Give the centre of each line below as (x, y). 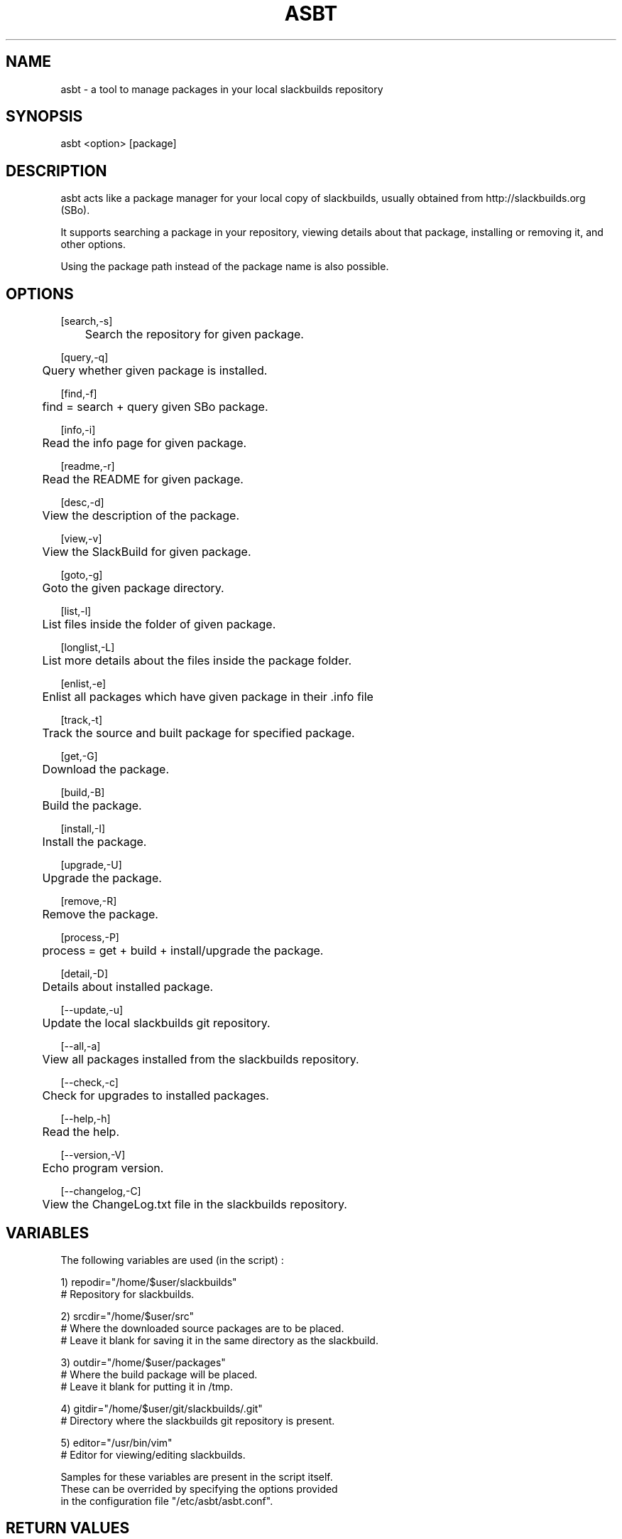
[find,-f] (79, 394)
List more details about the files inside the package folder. (197, 661)
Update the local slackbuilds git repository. (156, 1023)
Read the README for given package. (143, 479)
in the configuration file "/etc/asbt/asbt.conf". (167, 1501)
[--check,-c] (89, 1083)
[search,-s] (87, 321)
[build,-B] (83, 793)
